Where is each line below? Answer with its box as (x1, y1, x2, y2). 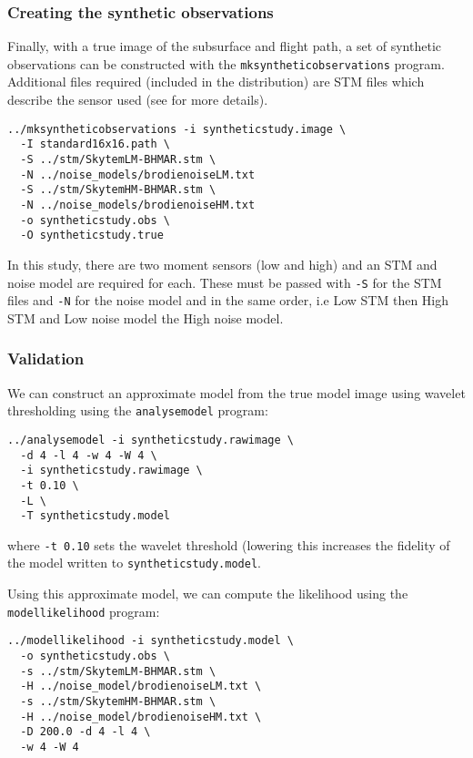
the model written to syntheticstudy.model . (7, 553, 261, 572)
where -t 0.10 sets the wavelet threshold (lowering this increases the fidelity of (7, 535, 450, 554)
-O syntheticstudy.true (20, 229, 164, 242)
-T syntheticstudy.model (20, 509, 170, 523)
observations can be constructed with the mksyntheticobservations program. (7, 54, 445, 73)
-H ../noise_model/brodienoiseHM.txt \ (20, 710, 262, 723)
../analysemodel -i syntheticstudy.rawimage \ (7, 433, 294, 446)
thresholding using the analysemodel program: (7, 401, 268, 420)
